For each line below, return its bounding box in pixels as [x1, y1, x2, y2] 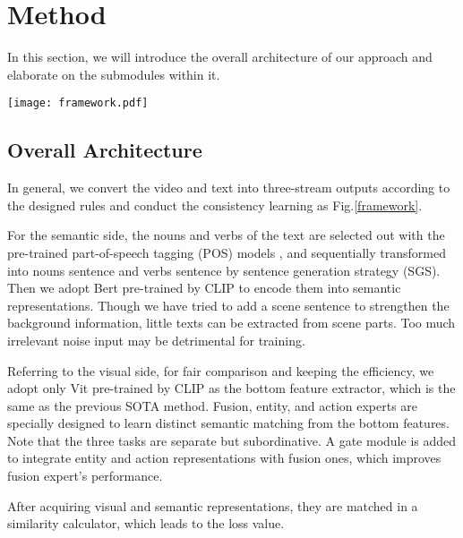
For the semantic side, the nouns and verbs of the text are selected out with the [7, 226, 445, 244]
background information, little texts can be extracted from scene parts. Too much [7, 313, 456, 332]
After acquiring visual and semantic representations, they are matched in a [7, 496, 418, 515]
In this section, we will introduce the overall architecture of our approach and [7, 47, 433, 66]
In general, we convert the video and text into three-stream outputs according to [7, 178, 450, 197]
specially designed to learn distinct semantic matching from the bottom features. [7, 414, 450, 432]
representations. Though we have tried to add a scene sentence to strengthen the [7, 295, 450, 314]
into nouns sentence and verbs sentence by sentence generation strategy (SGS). [7, 260, 441, 279]
